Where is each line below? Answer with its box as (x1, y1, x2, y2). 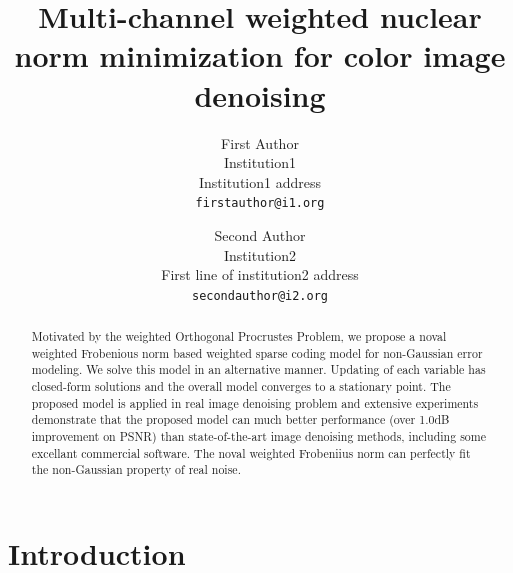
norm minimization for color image (14, 35, 506, 76)
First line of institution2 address (161, 264, 359, 285)
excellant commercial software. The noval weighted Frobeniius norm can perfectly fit (31, 444, 471, 461)
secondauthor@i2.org (191, 288, 329, 303)
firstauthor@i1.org (195, 196, 325, 211)
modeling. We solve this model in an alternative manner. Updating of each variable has (31, 361, 486, 378)
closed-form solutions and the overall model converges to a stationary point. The (31, 378, 451, 395)
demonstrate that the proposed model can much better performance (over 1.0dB (31, 411, 450, 428)
